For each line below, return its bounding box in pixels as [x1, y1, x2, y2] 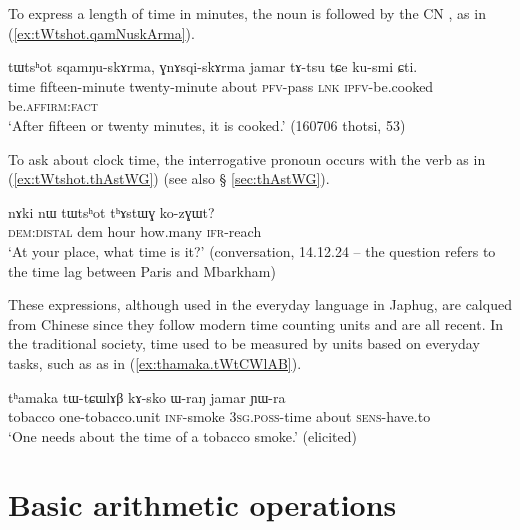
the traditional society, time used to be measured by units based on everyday [8, 333, 480, 354]
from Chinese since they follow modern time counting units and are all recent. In [8, 313, 504, 334]
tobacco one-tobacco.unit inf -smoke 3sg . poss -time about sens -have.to [8, 406, 431, 427]
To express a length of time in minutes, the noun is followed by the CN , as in [8, 3, 486, 23]
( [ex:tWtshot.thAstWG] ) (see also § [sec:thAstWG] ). [8, 168, 330, 189]
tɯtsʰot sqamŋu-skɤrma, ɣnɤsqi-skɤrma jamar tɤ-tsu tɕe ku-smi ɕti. [8, 56, 418, 77]
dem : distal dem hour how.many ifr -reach [8, 221, 262, 242]
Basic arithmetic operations [8, 484, 397, 525]
